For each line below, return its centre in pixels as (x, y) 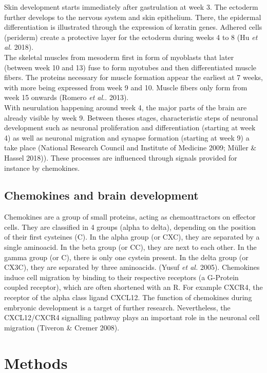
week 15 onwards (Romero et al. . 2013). (66, 97)
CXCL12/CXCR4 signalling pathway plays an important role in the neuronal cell (132, 317)
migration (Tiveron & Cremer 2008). (62, 327)
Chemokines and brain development (101, 195)
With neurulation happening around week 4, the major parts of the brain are (126, 107)
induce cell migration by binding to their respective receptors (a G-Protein (121, 277)
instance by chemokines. (42, 168)
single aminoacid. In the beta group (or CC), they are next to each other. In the (130, 247)
